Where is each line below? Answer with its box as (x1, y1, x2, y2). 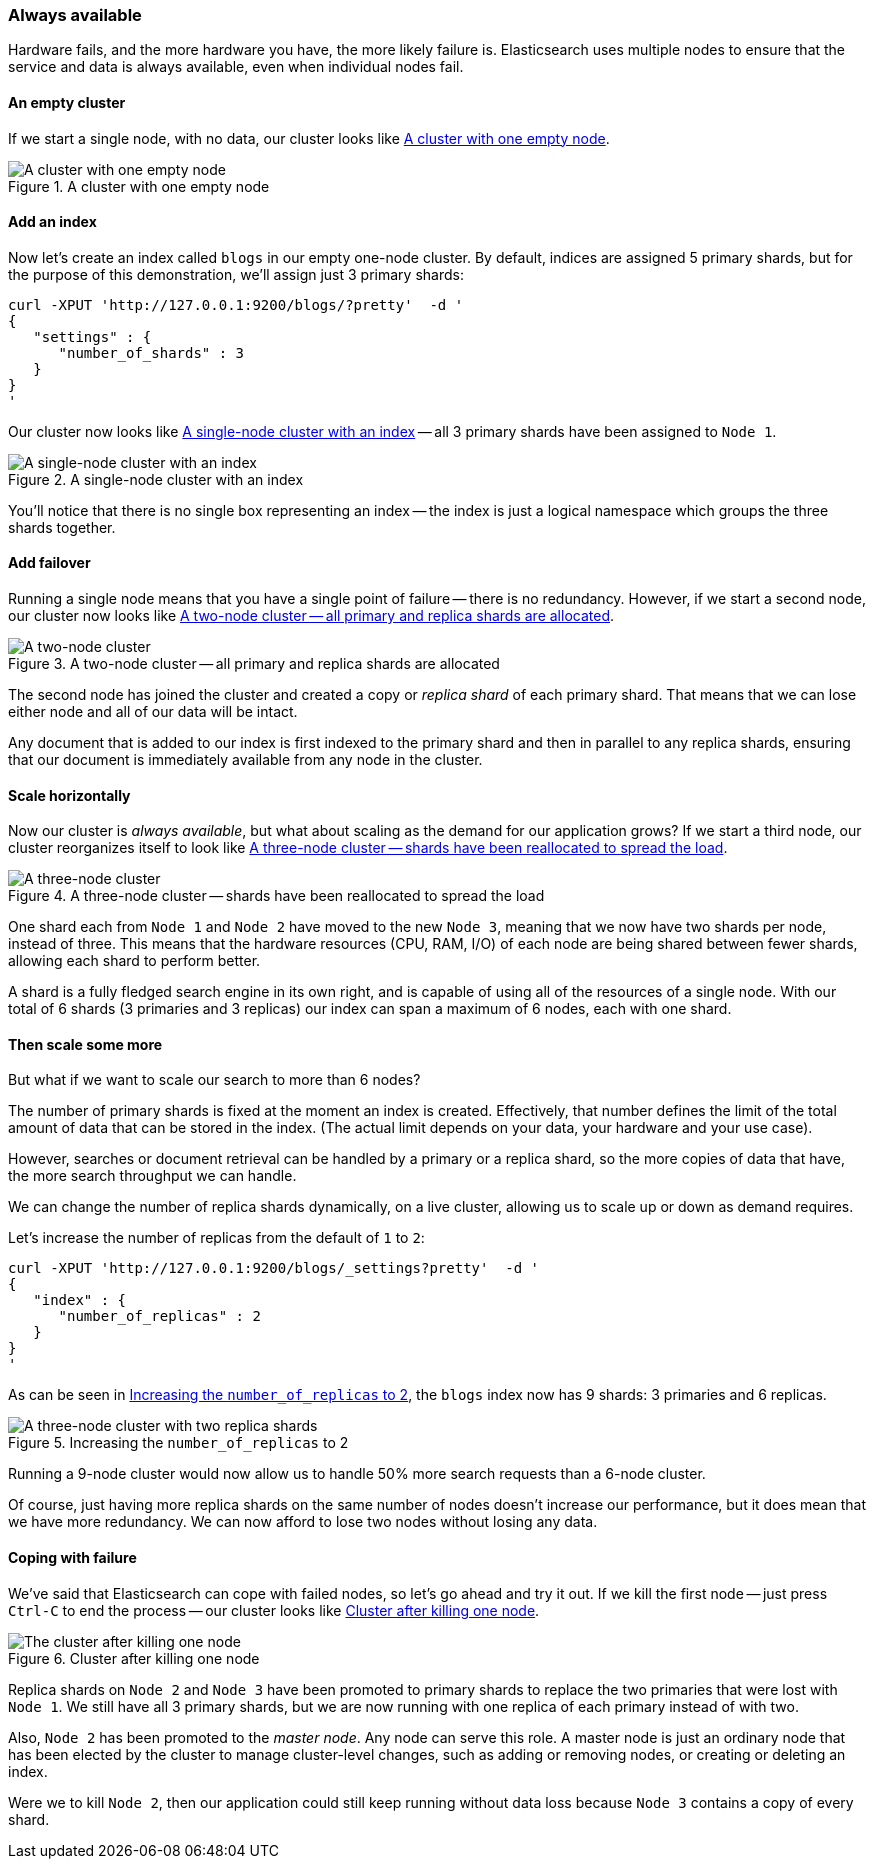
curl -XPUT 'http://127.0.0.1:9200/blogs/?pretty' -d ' (8, 296, 464, 313)
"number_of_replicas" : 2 (58, 1308, 261, 1325)
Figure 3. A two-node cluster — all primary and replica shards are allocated (8, 655, 500, 673)
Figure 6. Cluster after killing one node (8, 1649, 260, 1667)
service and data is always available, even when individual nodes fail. (8, 58, 464, 76)
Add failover (8, 554, 91, 572)
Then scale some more (8, 1035, 163, 1053)
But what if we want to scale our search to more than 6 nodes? (8, 1071, 421, 1089)
